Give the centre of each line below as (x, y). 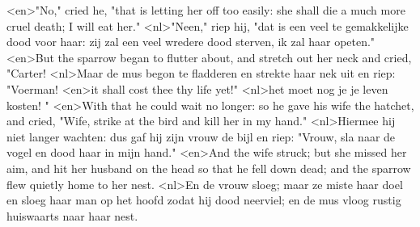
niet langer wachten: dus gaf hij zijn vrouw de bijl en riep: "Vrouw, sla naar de (201, 136)
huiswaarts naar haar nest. (72, 215)
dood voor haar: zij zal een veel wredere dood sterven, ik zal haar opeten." (191, 42)
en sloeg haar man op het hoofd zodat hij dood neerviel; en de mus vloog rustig (204, 200)
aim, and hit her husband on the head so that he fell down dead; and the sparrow (209, 168)
